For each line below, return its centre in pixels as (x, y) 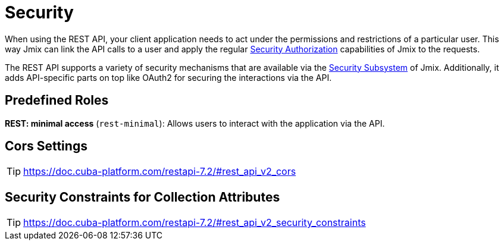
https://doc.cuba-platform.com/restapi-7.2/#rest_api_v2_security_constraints (195, 223)
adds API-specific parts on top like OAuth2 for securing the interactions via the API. (168, 77)
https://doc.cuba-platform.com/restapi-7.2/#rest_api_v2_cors (160, 172)
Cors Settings (46, 146)
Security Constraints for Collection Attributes (143, 197)
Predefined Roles (57, 100)
